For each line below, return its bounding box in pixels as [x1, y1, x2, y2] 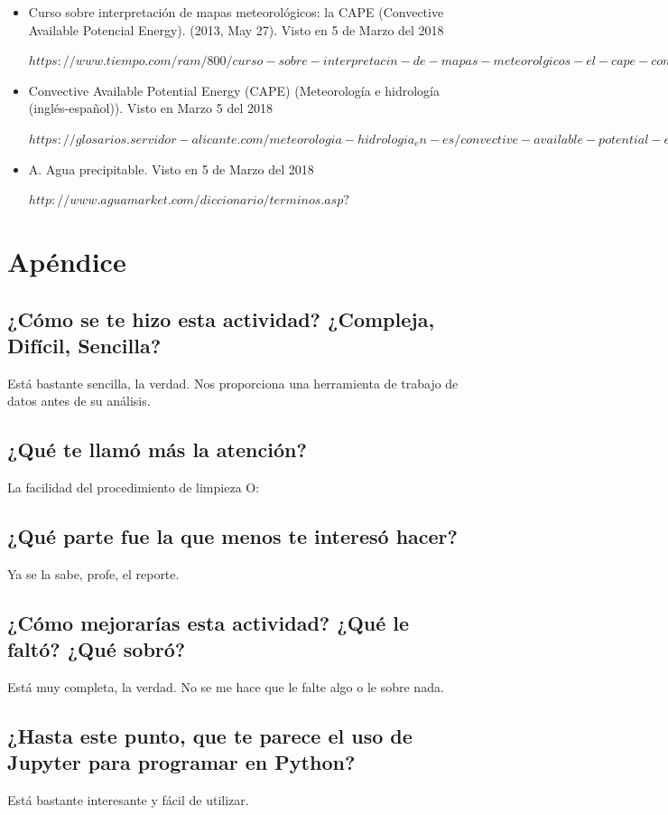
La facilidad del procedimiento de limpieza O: [7, 478, 260, 497]
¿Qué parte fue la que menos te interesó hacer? [7, 522, 458, 550]
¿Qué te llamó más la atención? [7, 436, 307, 464]
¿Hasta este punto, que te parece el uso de [7, 722, 413, 750]
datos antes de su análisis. [7, 391, 151, 410]
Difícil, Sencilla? [7, 331, 162, 359]
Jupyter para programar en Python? [7, 748, 356, 776]
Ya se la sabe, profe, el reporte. [7, 564, 180, 583]
